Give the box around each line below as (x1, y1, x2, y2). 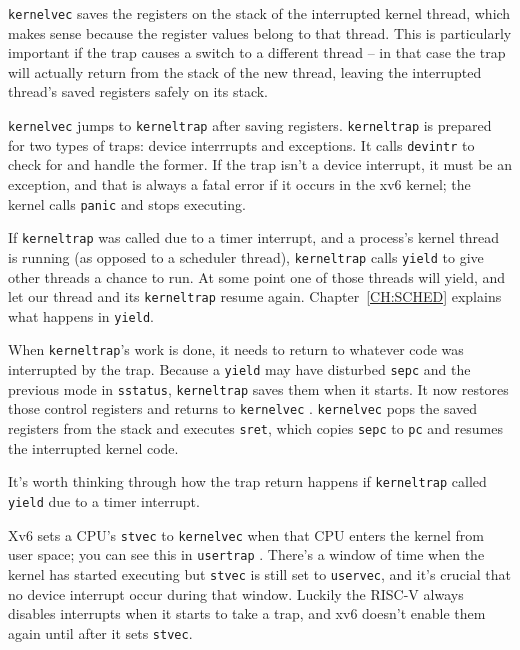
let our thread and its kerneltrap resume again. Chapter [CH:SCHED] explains (8, 286, 502, 307)
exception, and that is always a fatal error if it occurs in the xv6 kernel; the (8, 173, 471, 194)
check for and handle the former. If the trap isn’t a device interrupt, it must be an (8, 154, 513, 175)
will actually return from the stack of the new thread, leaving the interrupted (8, 61, 482, 82)
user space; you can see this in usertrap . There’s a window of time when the (8, 544, 485, 565)
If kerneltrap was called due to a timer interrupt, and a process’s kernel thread (8, 227, 499, 248)
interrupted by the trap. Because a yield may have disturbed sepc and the (8, 359, 471, 380)
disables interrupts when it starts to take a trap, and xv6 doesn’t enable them (8, 603, 486, 624)
